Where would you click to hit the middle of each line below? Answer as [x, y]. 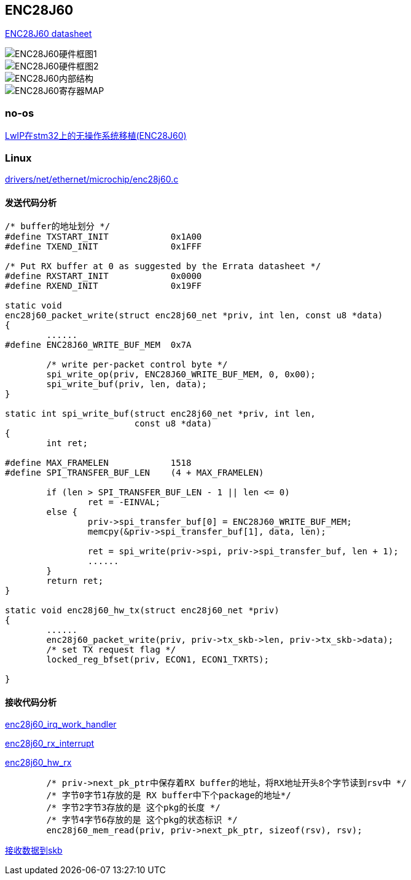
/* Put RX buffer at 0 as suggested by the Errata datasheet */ [163, 266]
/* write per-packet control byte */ [137, 365]
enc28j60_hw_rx [38, 763]
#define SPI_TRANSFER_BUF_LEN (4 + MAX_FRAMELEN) [135, 473]
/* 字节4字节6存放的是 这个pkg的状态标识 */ [142, 820]
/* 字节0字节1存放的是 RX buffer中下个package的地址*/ [169, 796]
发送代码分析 [31, 202]
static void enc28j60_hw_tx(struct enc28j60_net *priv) [142, 611]
